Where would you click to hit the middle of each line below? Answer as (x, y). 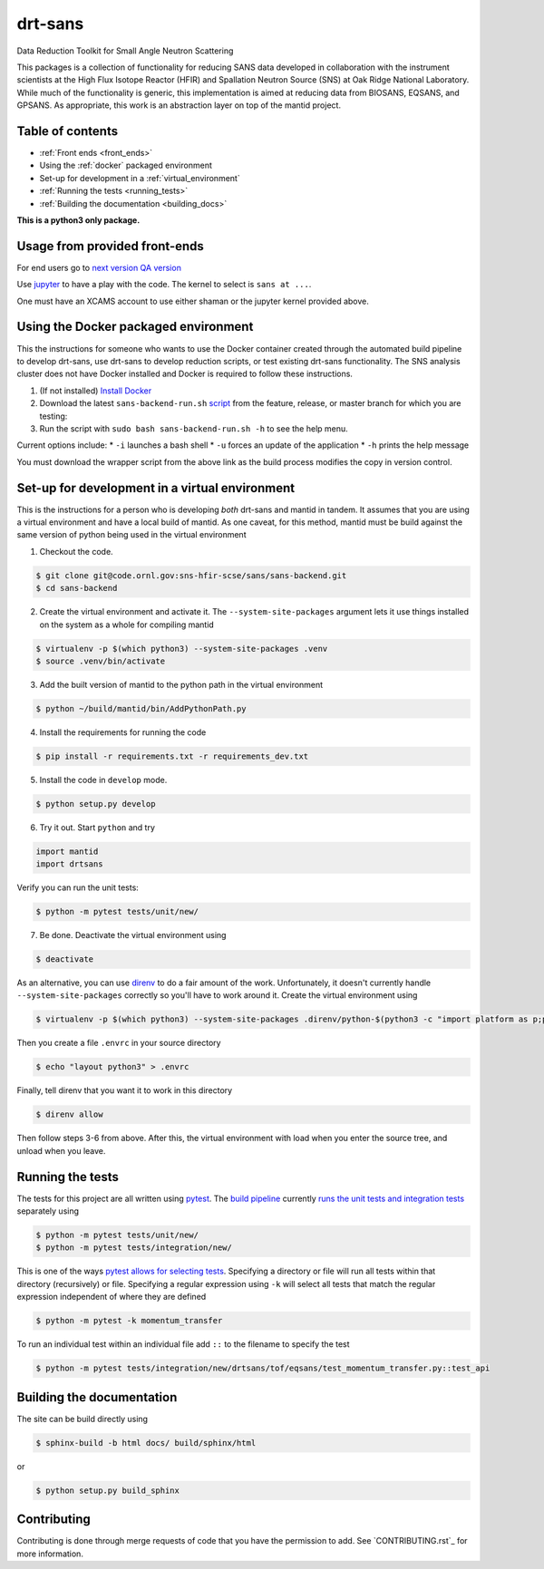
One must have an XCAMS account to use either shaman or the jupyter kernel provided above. (193, 301)
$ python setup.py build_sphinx (108, 1490)
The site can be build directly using (83, 1419)
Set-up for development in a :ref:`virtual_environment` (140, 178)
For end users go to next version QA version (99, 267)
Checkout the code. (76, 551)
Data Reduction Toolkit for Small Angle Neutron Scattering (125, 51)
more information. (50, 1554)
